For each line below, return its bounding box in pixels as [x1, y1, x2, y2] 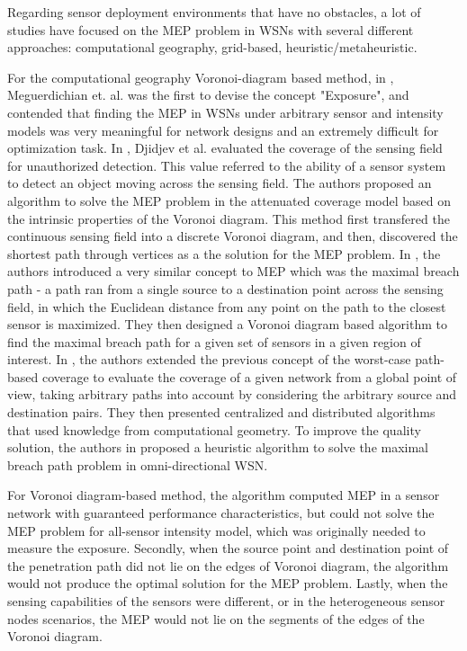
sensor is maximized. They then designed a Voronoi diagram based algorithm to [7, 315, 447, 334]
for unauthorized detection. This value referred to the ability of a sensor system [7, 156, 446, 174]
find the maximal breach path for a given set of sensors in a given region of [7, 332, 421, 351]
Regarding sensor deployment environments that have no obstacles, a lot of [7, 3, 421, 21]
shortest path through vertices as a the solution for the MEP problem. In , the [7, 244, 441, 263]
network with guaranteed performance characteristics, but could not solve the [7, 504, 435, 522]
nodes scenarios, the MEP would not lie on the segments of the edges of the [7, 609, 425, 628]
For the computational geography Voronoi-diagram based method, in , [7, 67, 394, 86]
